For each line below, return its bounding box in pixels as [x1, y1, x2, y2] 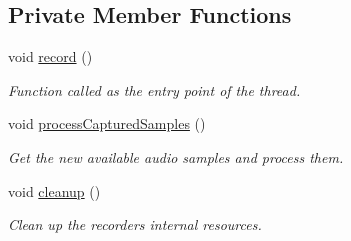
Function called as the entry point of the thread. [8, 79, 301, 100]
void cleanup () [8, 180, 101, 201]
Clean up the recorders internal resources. [8, 214, 262, 235]
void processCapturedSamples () [8, 113, 206, 134]
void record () [8, 46, 93, 67]
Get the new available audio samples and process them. [8, 146, 344, 167]
